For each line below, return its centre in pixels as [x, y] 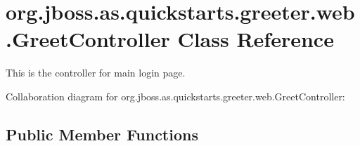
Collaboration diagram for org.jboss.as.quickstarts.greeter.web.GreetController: [175, 96]
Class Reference [256, 39]
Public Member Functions [102, 134]
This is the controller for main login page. [96, 73]
